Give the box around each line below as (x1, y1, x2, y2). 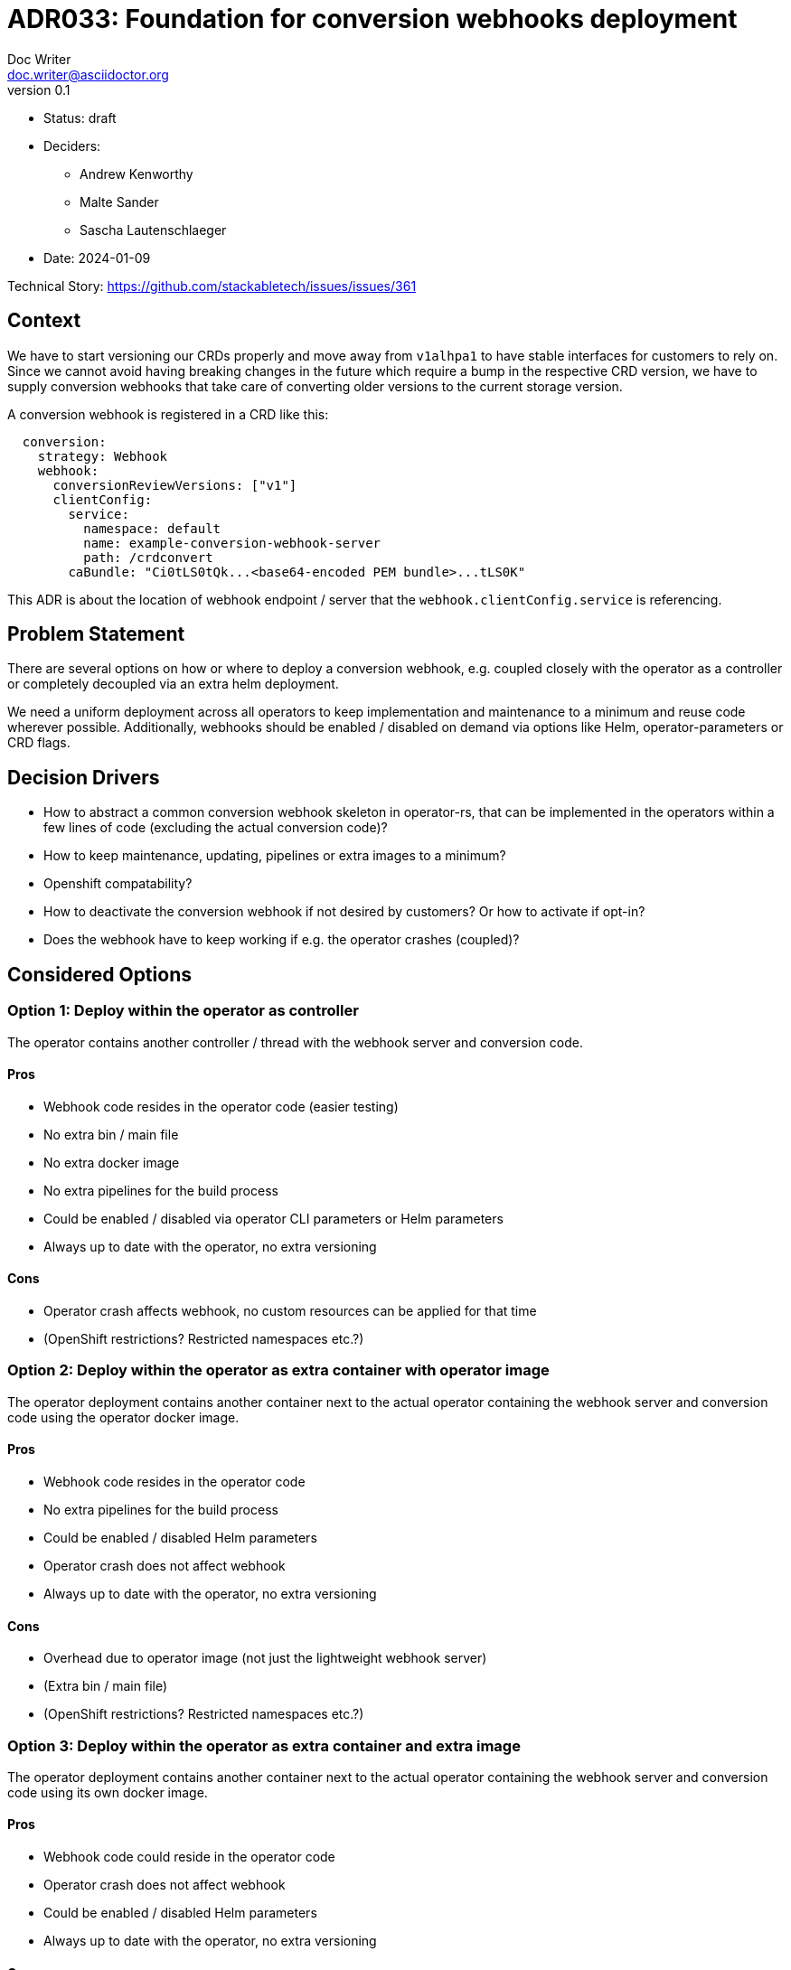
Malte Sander (80, 193, 159, 210)
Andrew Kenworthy (80, 165, 193, 182)
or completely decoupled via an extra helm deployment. (7, 676, 339, 692)
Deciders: (43, 137, 101, 154)
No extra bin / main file (43, 1126, 179, 1142)
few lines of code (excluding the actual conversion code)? (43, 820, 388, 836)
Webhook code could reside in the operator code (43, 1849, 335, 1865)
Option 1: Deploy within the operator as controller (7, 1001, 359, 1020)
